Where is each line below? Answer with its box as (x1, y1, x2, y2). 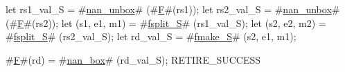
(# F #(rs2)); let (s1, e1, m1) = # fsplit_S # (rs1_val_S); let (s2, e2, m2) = (6, 15, 326, 30)
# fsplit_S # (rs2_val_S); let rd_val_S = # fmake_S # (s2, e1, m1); (6, 29, 297, 44)
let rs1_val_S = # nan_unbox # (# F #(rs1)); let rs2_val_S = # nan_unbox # (6, 2, 340, 16)
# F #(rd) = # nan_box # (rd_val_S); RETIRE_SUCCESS (6, 52, 261, 66)
